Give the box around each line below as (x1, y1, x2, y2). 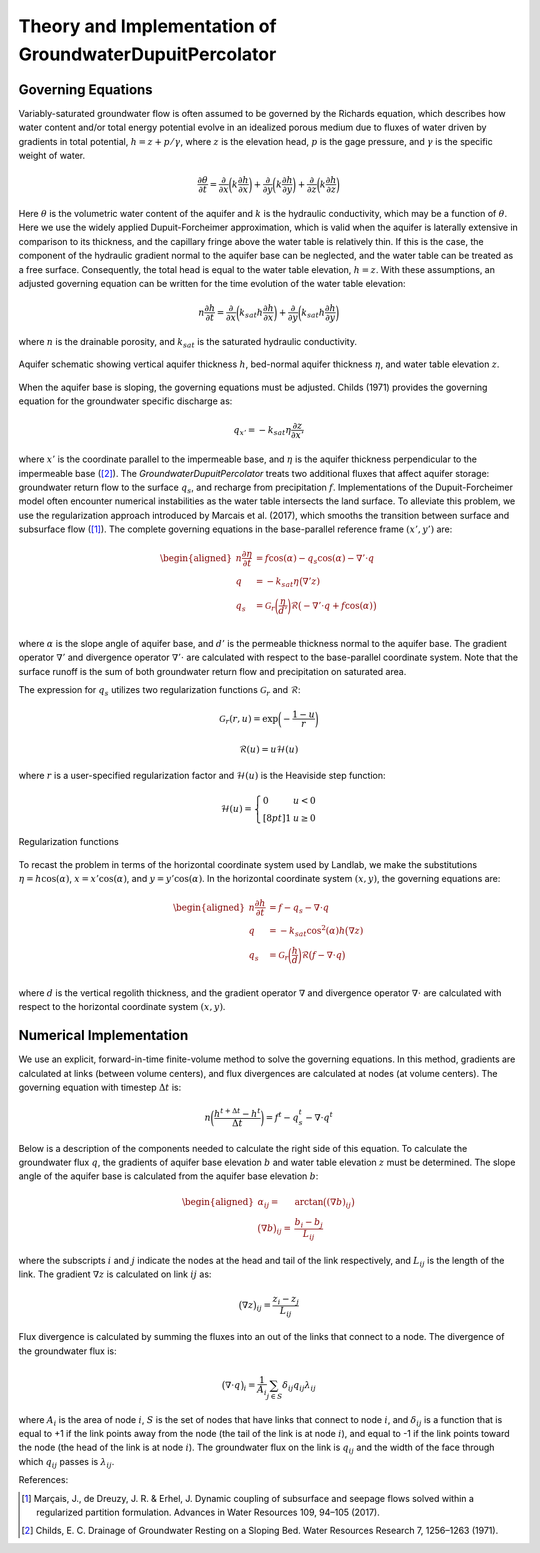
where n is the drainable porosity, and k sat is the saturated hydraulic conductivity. (18, 335, 357, 350)
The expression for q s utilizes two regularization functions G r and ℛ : (18, 683, 301, 698)
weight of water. (18, 150, 86, 162)
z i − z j (272, 1293, 300, 1307)
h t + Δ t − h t (213, 1106, 261, 1119)
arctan (294, 1196, 324, 1208)
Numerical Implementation (18, 1027, 189, 1044)
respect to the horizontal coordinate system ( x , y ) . (18, 1001, 226, 1013)
